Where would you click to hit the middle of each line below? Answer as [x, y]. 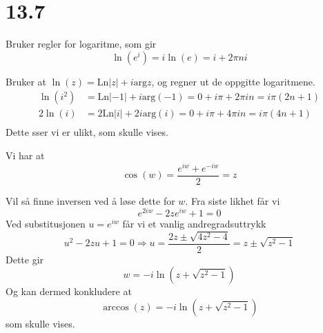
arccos [116, 308]
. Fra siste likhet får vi [233, 200]
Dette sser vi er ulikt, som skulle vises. [87, 132]
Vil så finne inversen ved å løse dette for [90, 200]
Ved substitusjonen [46, 224]
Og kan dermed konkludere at [69, 291]
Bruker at [26, 81]
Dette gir [25, 259]
